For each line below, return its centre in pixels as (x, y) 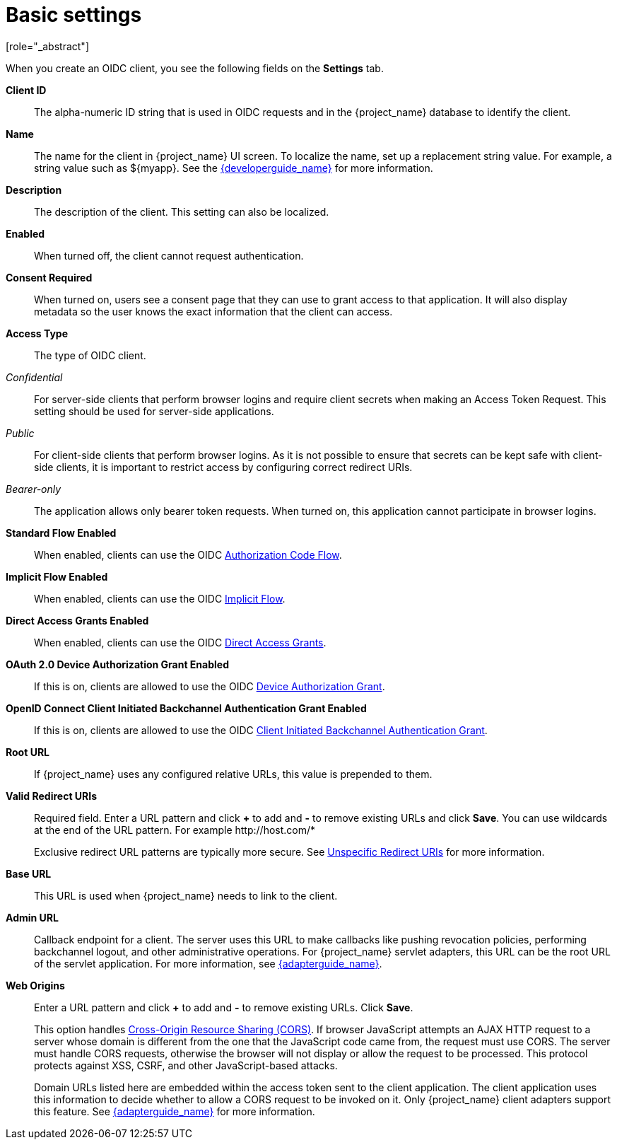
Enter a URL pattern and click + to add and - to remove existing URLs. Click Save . (224, 1007)
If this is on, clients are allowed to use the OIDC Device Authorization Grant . (210, 686)
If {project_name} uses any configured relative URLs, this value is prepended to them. (233, 774)
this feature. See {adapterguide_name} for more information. (175, 1111)
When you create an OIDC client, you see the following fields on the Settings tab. (195, 68)
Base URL (29, 873)
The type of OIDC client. (90, 355)
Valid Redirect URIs (52, 796)
